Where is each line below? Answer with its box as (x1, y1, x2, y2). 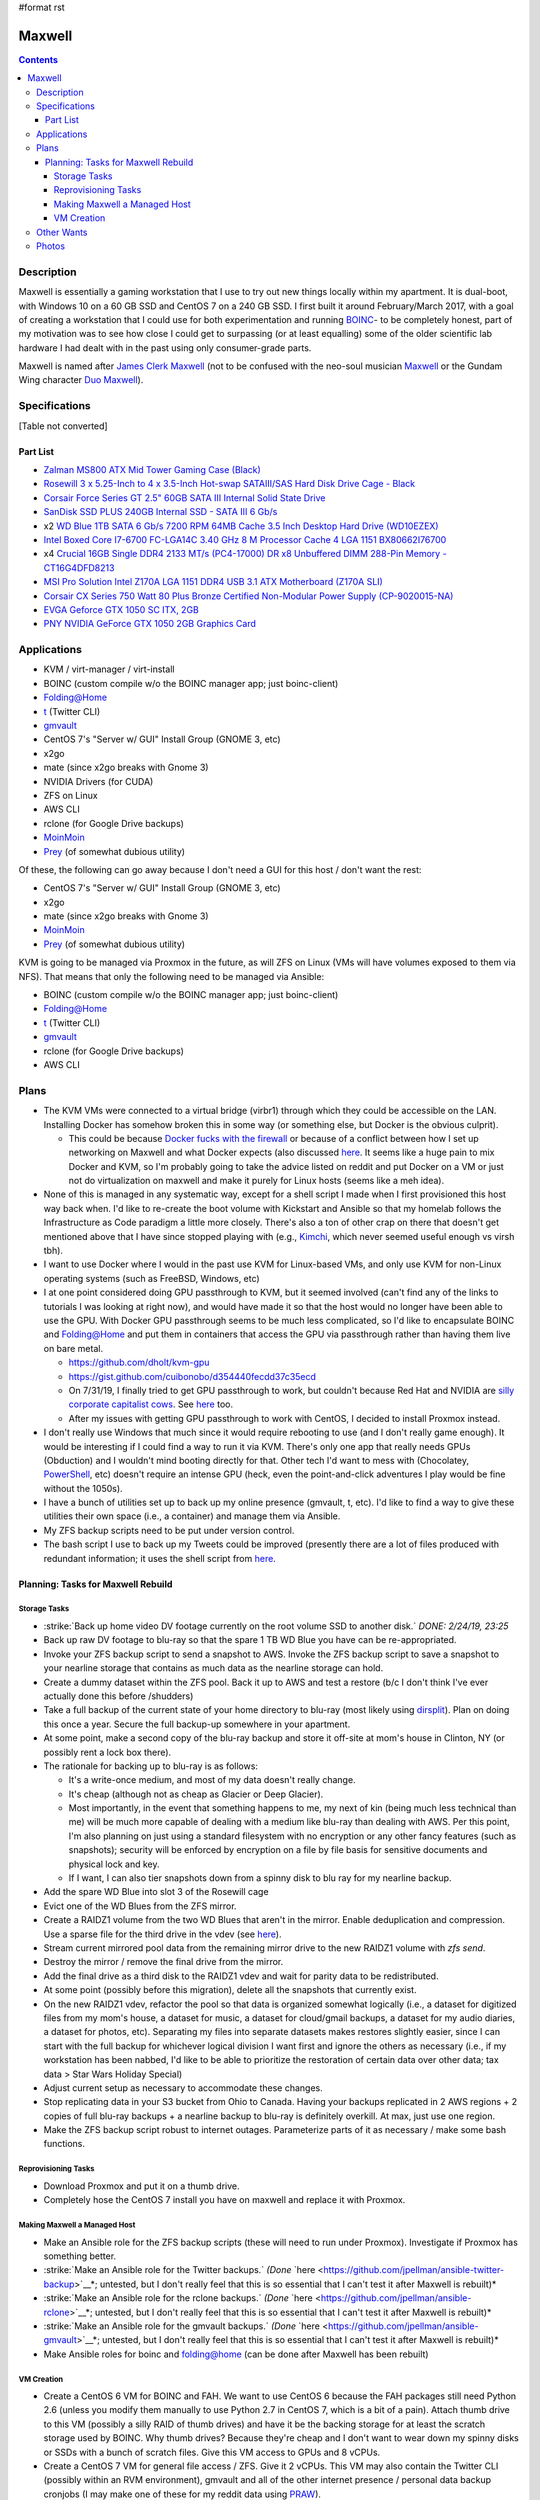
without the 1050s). (43, 1482, 124, 1494)
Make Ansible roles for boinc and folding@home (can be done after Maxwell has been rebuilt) (43, 2348, 429, 2360)
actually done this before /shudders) (43, 1690, 194, 1702)
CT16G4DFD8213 (43, 561, 115, 574)
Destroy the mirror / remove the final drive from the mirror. (43, 1956, 284, 1968)
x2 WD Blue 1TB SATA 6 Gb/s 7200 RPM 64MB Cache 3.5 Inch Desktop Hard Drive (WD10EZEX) (43, 520, 439, 532)
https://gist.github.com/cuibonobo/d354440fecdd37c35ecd (68, 1370, 317, 1382)
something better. (43, 2250, 117, 2262)
